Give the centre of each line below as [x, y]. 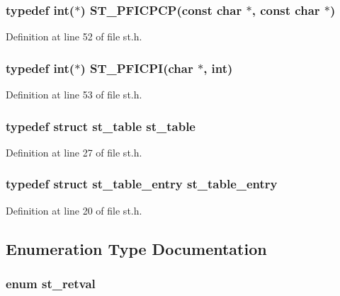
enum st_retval [51, 283]
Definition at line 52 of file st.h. [74, 36]
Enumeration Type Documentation [136, 248]
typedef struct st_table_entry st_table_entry [142, 184]
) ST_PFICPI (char [137, 68]
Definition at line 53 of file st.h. [74, 95]
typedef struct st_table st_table [101, 126]
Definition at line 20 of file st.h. [74, 210]
